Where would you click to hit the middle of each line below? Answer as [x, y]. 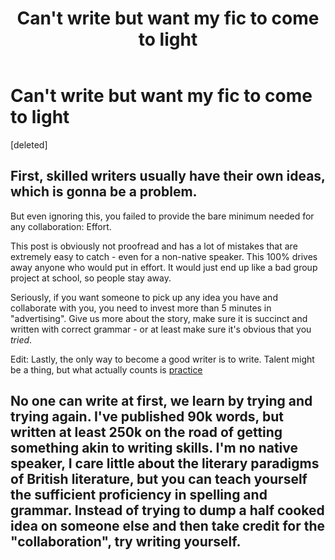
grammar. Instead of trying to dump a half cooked [167, 510]
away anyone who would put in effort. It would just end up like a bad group [164, 267]
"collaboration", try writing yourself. [126, 542]
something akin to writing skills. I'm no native [154, 448]
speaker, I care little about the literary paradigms [165, 463]
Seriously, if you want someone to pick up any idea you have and [144, 297]
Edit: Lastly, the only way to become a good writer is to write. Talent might [162, 359]
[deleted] [29, 144]
